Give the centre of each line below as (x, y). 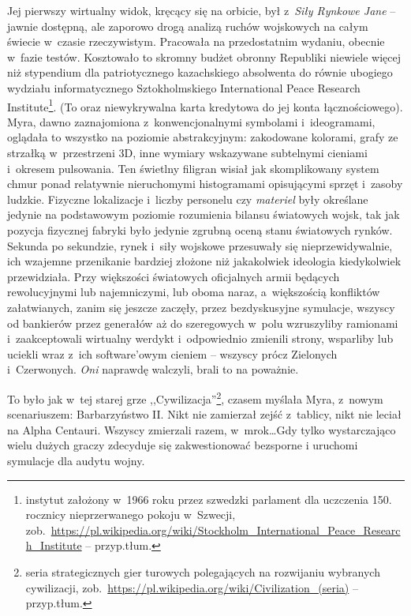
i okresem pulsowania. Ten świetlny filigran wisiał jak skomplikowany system (193, 168)
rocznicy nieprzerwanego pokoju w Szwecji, (131, 515)
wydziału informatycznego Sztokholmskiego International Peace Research (184, 87)
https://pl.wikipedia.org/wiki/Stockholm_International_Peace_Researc (226, 530)
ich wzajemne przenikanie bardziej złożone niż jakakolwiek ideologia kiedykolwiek (204, 261)
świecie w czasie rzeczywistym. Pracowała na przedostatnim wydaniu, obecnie (196, 41)
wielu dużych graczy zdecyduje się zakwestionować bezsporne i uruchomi (183, 445)
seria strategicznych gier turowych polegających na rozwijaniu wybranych (203, 571)
